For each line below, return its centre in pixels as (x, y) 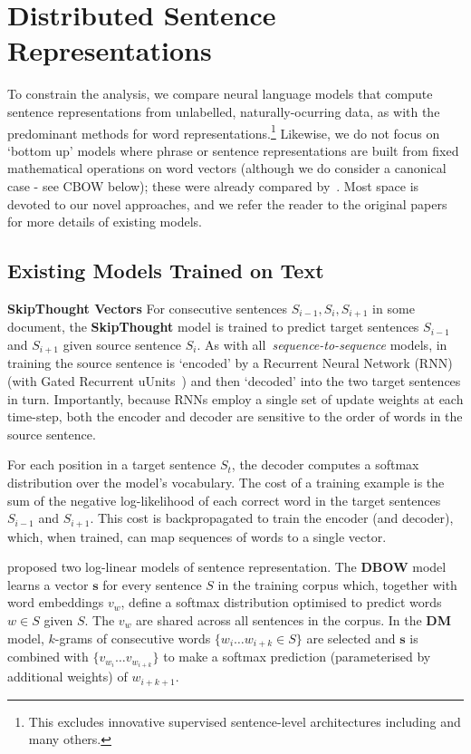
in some (394, 308)
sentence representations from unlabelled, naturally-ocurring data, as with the (224, 111)
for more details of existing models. (105, 222)
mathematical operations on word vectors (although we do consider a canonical (227, 168)
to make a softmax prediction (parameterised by (297, 657)
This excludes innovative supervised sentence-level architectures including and (245, 721)
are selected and (351, 638)
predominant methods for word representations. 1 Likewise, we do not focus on (224, 131)
